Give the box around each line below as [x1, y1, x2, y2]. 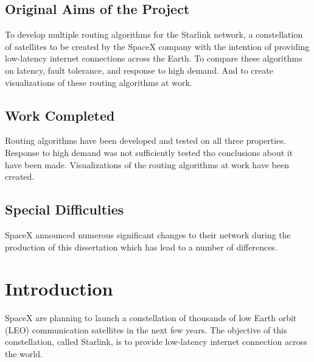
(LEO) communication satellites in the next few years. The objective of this [5, 323, 287, 336]
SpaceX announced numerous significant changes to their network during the [5, 228, 291, 241]
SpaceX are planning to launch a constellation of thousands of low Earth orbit [5, 311, 297, 324]
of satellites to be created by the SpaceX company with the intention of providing [5, 40, 310, 52]
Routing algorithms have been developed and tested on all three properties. [5, 134, 286, 147]
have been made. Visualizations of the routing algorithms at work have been [5, 158, 290, 171]
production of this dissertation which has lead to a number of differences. [5, 240, 277, 253]
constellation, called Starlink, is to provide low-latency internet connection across [5, 335, 307, 348]
